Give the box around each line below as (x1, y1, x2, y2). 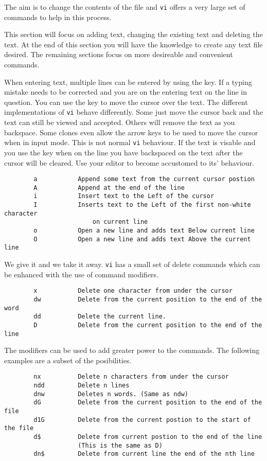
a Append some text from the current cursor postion (33, 175, 255, 183)
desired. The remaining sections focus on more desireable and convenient (4, 49, 233, 60)
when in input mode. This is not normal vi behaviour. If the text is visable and (4, 137, 256, 148)
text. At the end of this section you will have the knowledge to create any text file (4, 39, 263, 49)
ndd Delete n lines (33, 382, 130, 389)
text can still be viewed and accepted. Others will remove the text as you (4, 117, 235, 128)
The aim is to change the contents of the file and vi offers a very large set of (4, 2, 245, 12)
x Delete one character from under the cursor (33, 287, 233, 295)
